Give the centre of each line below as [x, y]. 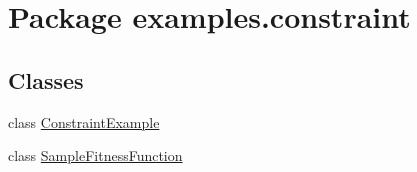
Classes [46, 79]
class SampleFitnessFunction [95, 155]
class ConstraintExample [84, 121]
